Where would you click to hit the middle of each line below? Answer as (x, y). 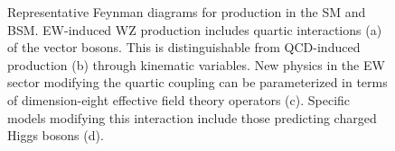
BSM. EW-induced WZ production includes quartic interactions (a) (195, 29)
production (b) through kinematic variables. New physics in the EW (196, 64)
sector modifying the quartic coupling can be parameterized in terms (197, 82)
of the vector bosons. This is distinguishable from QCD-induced (184, 47)
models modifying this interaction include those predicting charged (192, 117)
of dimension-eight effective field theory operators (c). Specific (179, 99)
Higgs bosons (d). (56, 135)
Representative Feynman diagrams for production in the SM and (187, 12)
